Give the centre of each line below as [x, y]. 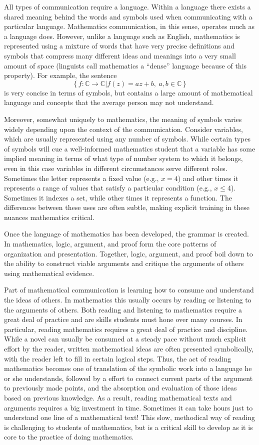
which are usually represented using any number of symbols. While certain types [127, 139]
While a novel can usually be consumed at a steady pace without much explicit [125, 339]
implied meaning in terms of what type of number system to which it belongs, [123, 158]
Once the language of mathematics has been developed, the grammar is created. [126, 234]
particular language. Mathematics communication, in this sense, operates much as [129, 26]
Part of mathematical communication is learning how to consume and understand [129, 290]
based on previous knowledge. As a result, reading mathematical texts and [118, 397]
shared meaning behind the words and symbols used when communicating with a [128, 16]
